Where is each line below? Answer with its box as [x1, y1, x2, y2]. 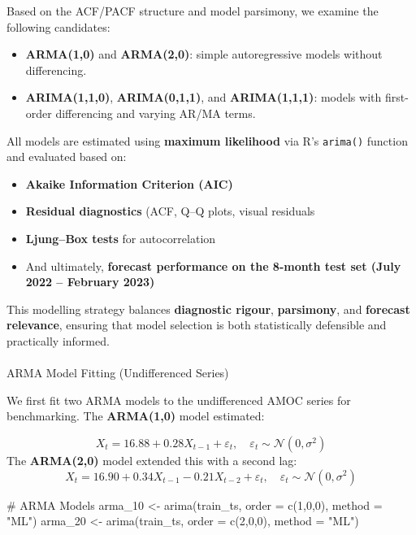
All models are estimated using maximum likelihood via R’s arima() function [6, 132, 408, 149]
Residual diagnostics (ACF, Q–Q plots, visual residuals [25, 202, 315, 220]
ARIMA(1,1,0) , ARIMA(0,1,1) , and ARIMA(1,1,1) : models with [25, 89, 382, 106]
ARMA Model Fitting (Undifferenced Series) [6, 364, 229, 381]
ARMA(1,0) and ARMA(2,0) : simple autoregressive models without [25, 46, 383, 63]
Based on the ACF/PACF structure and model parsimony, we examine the [6, 2, 379, 19]
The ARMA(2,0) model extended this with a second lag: [6, 451, 297, 468]
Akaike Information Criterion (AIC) [25, 175, 233, 192]
